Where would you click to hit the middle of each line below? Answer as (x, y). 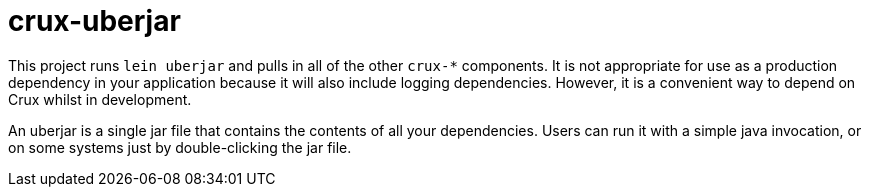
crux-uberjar (94, 21)
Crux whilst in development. (100, 99)
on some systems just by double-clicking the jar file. (180, 147)
